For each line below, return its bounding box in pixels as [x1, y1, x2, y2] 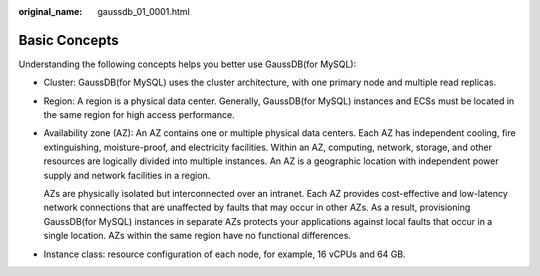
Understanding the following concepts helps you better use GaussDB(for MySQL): [18, 58, 357, 70]
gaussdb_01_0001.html [97, 6, 190, 17]
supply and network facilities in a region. [43, 169, 211, 181]
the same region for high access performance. [43, 109, 235, 121]
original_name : [18, 6, 83, 17]
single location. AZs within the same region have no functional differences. [43, 230, 352, 242]
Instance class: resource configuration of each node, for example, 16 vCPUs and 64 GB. [43, 248, 406, 260]
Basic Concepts [18, 31, 119, 49]
